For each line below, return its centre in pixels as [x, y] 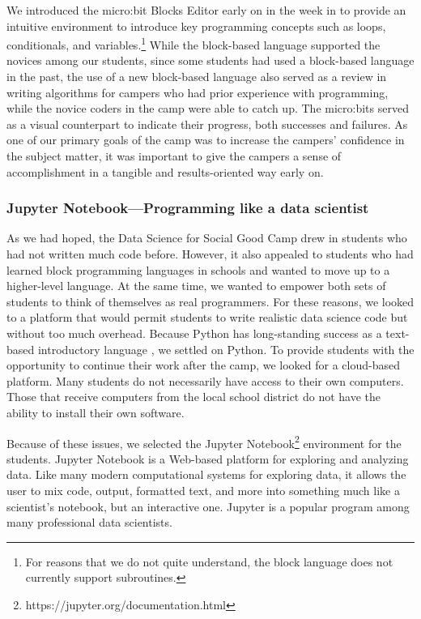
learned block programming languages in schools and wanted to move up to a [198, 269]
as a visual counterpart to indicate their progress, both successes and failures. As [207, 124]
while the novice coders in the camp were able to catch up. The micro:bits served [208, 108]
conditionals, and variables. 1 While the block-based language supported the [193, 43]
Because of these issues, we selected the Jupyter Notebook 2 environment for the [204, 442]
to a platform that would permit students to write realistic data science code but [207, 317]
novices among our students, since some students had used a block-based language [210, 60]
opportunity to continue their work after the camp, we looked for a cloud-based [204, 365]
